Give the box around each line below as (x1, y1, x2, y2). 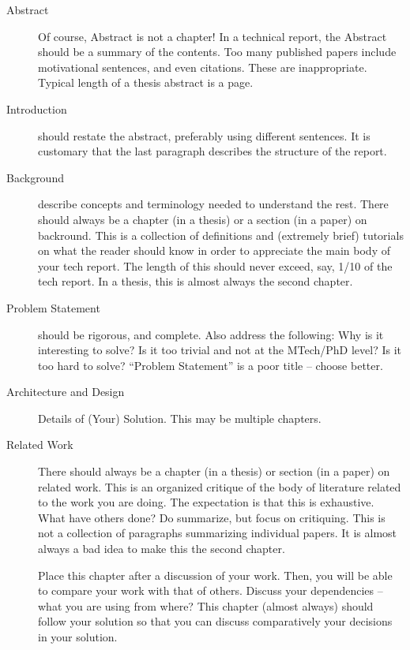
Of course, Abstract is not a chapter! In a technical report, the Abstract (38, 28, 387, 44)
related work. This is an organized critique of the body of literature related (38, 478, 401, 495)
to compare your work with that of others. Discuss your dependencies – (38, 582, 383, 599)
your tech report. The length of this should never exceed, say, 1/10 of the (38, 257, 393, 274)
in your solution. (38, 629, 118, 644)
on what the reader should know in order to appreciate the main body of (38, 242, 390, 259)
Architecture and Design (6, 383, 125, 400)
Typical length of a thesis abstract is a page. (38, 74, 254, 91)
